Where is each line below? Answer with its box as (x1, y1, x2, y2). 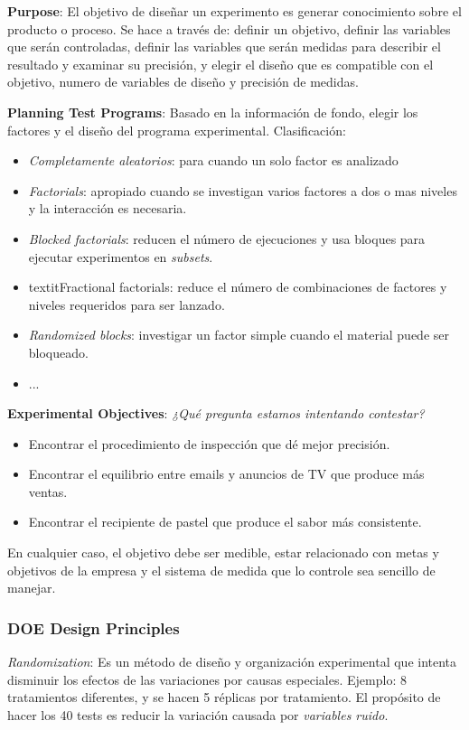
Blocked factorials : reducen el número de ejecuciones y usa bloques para (28, 229, 426, 248)
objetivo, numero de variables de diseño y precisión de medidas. (7, 72, 359, 91)
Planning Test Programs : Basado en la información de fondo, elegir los (7, 102, 418, 121)
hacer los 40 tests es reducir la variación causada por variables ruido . (7, 705, 389, 724)
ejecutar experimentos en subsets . (28, 247, 213, 266)
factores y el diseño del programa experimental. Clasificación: (7, 120, 346, 139)
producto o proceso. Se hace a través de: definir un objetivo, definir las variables (7, 19, 451, 38)
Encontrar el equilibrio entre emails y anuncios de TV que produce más (28, 464, 425, 483)
